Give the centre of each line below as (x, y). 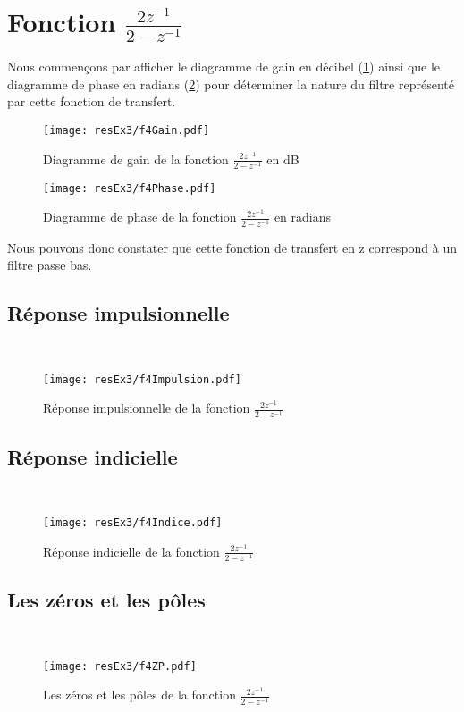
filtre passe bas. (50, 265)
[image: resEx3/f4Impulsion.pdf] (142, 379)
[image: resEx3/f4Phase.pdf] (130, 188)
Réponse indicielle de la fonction (131, 551)
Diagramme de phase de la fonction (140, 217)
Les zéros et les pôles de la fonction (139, 695)
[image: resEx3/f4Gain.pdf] (127, 131)
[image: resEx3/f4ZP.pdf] (120, 666)
